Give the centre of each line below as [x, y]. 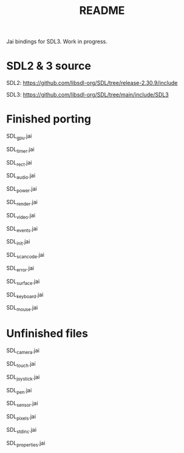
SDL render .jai [22, 203]
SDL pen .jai [19, 391]
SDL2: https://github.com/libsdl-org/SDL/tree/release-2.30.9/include [92, 83]
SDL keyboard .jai [25, 295]
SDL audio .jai [21, 176]
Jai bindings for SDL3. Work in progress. [57, 42]
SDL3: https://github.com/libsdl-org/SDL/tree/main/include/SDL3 [87, 95]
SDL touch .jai [21, 364]
